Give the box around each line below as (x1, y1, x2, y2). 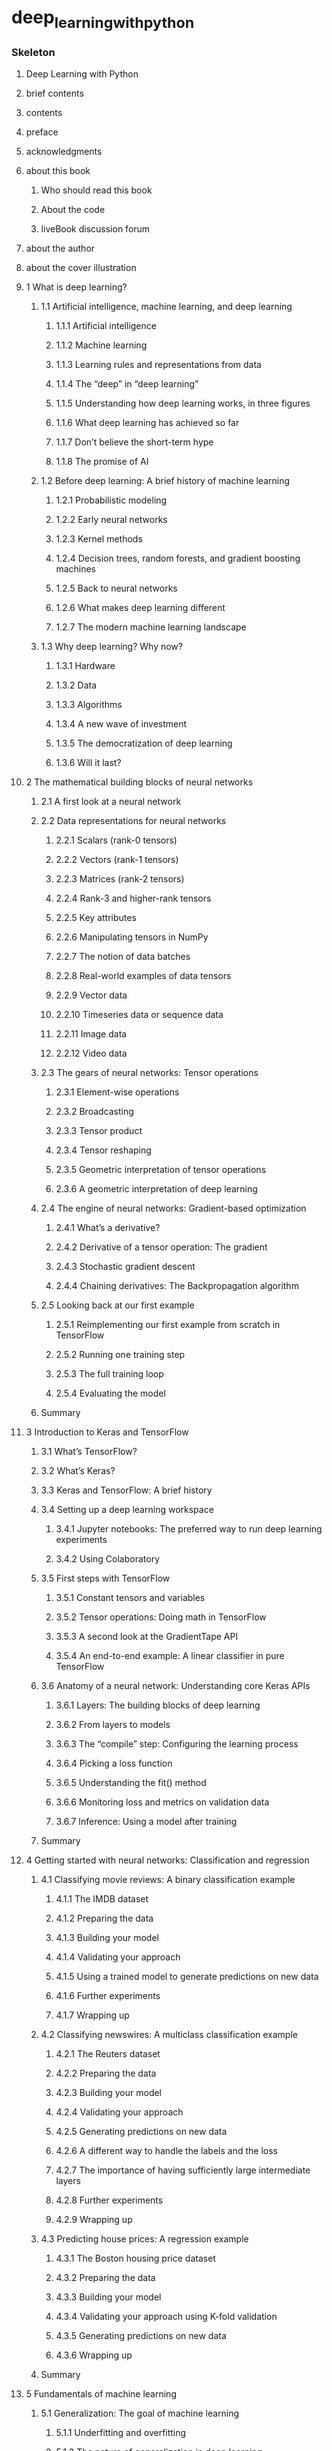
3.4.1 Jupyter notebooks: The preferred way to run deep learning (55, 1523, 323, 1535)
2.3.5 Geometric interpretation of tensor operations (55, 1164, 267, 1176)
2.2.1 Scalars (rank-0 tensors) (55, 834, 178, 846)
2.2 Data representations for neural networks (40, 815, 227, 827)
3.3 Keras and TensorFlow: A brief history (40, 1484, 213, 1496)
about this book (25, 165, 91, 177)
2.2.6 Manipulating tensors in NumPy (55, 931, 209, 943)
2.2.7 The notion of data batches (55, 951, 191, 963)
